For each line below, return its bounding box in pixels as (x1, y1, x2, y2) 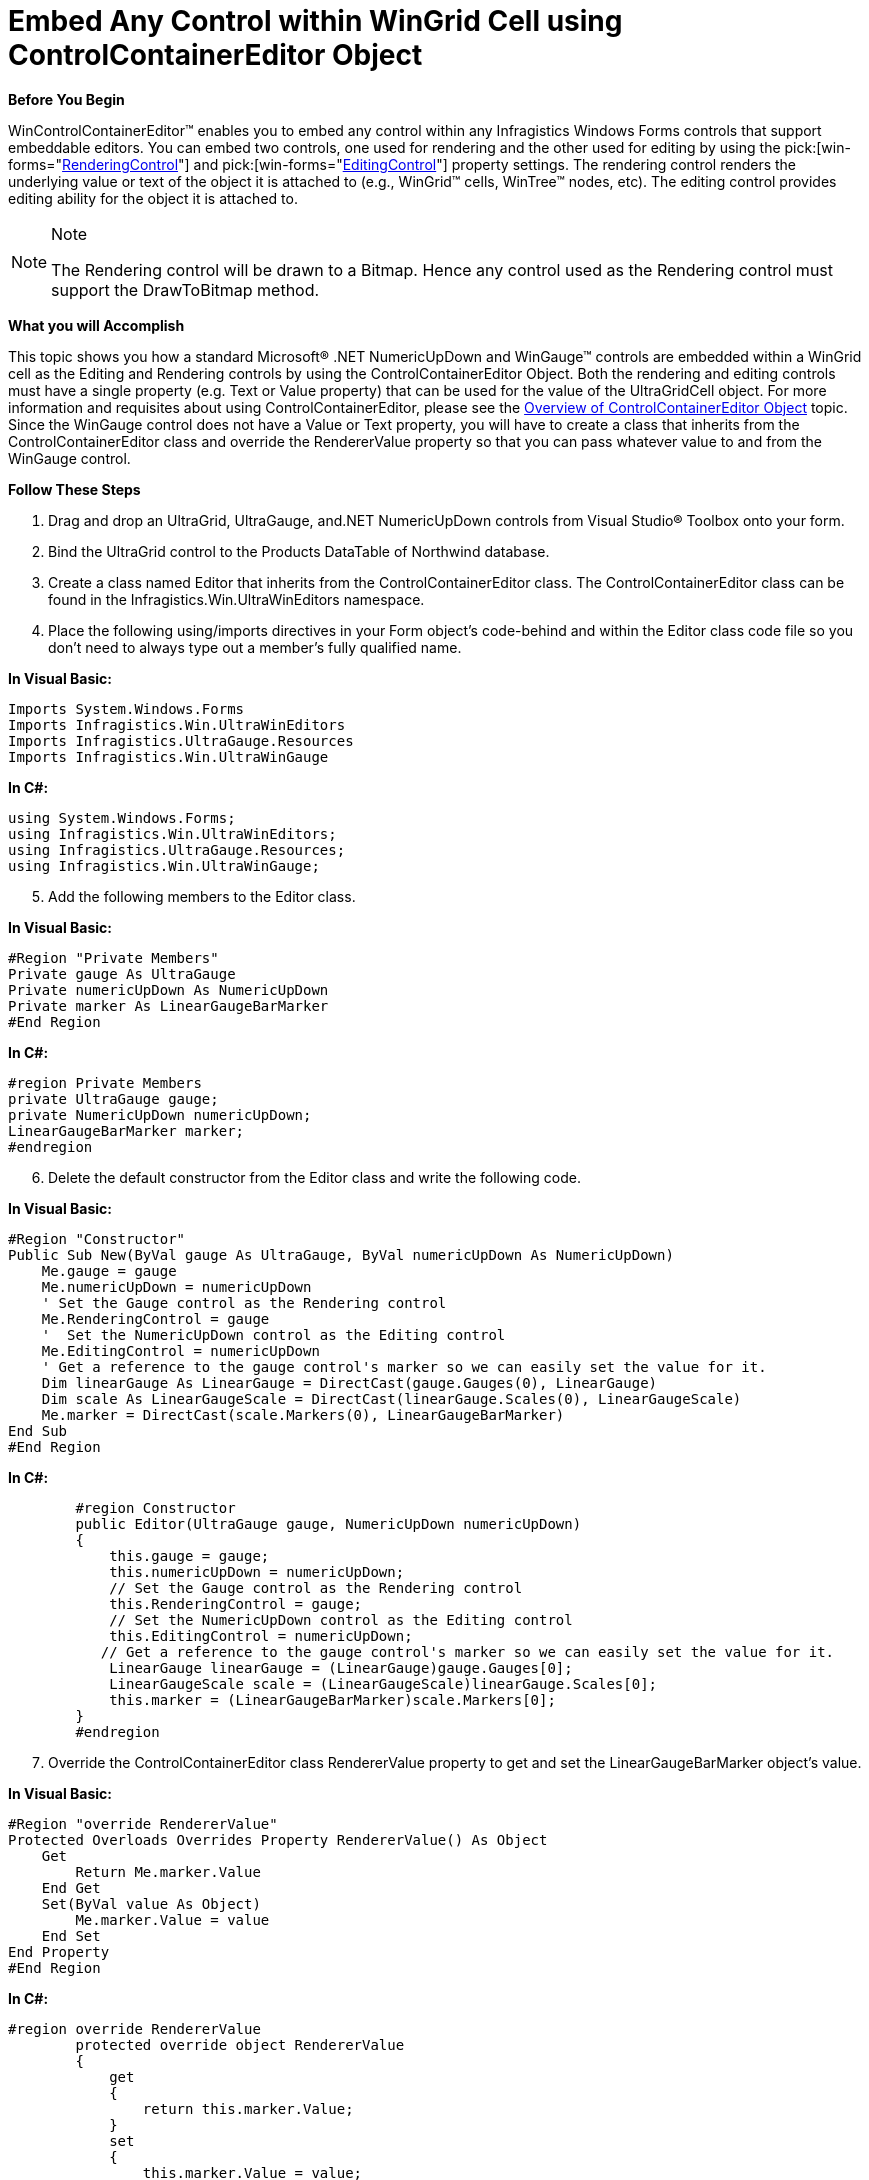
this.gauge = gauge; (109, 1547, 270, 1564)
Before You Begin (8, 90, 125, 108)
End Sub (8, 1422, 68, 1439)
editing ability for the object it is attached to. (8, 189, 298, 207)
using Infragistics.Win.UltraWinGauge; (8, 857, 320, 874)
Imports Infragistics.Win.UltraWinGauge (8, 748, 329, 765)
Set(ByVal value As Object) (41, 1895, 261, 1912)
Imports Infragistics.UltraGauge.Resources (8, 732, 354, 749)
